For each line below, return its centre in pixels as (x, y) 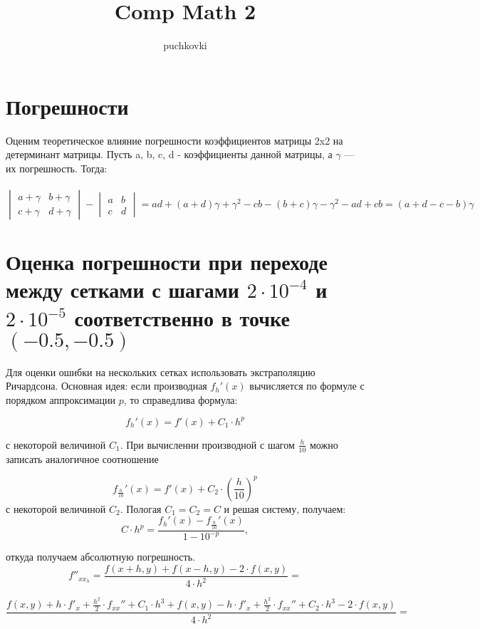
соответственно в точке (182, 317)
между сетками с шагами (122, 290)
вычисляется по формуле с (307, 386)
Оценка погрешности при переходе (167, 262)
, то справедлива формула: (181, 399)
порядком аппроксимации (61, 399)
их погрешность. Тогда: (57, 168)
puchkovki (185, 45)
